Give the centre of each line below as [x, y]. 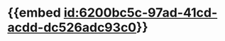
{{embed [34, 13]
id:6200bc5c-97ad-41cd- [141, 13]
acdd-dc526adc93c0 [72, 27]
